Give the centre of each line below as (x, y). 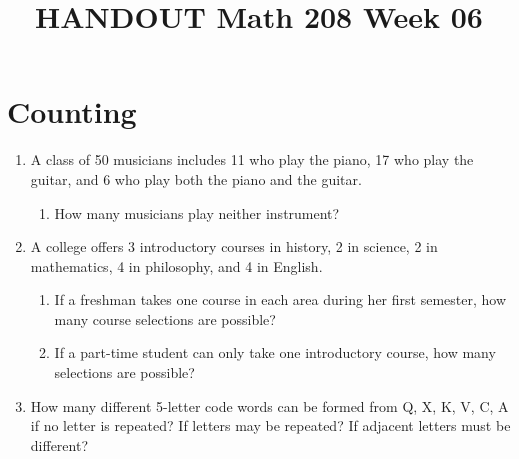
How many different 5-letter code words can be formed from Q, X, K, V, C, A (269, 405)
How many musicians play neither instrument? (197, 212)
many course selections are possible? (165, 318)
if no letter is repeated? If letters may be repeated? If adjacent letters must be (270, 425)
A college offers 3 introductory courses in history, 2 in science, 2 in (234, 246)
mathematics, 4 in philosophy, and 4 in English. (176, 265)
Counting (72, 111)
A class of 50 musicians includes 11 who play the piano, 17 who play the (252, 159)
